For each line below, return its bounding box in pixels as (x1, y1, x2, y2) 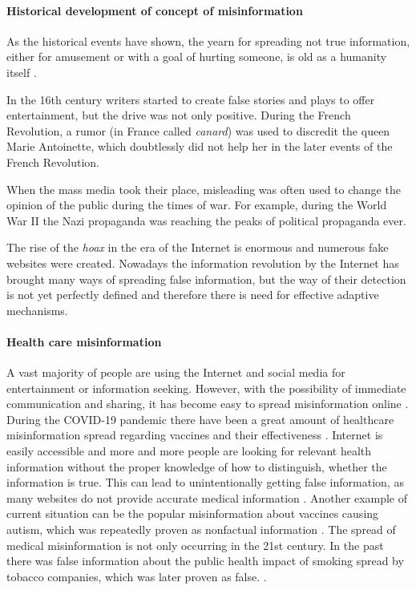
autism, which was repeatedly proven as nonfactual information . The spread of (6, 521, 396, 538)
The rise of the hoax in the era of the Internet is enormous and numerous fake (6, 239, 389, 256)
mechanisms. (6, 301, 68, 318)
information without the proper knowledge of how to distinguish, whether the (6, 458, 387, 475)
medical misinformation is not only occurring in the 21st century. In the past (6, 536, 384, 553)
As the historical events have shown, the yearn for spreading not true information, (6, 32, 410, 49)
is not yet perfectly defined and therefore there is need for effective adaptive (6, 286, 379, 303)
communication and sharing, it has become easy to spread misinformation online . (6, 395, 409, 412)
